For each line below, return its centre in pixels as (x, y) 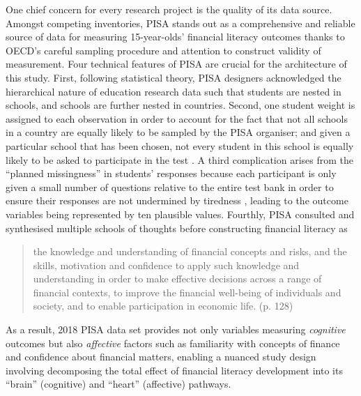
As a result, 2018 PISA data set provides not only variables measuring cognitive (176, 329)
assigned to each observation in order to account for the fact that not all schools (177, 118)
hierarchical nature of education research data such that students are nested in (174, 91)
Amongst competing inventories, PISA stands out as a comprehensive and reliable (180, 23)
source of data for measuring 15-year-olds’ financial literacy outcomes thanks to (175, 37)
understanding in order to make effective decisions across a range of (177, 279)
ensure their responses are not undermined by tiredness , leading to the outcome (177, 200)
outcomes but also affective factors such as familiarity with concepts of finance (173, 343)
